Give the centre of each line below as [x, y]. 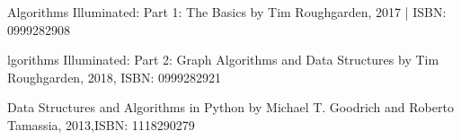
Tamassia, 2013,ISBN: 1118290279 [101, 124]
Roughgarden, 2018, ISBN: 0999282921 [115, 77]
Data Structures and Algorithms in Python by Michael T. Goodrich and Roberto [230, 107]
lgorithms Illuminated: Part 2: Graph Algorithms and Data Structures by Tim [223, 60]
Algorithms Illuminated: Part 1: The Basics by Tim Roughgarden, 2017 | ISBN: [227, 12]
